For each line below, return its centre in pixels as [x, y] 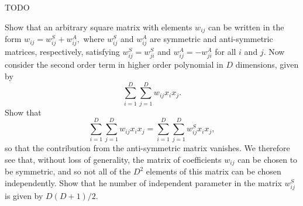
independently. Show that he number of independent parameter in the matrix [143, 183]
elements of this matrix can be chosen [214, 171]
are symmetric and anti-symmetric [211, 39]
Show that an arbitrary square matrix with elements [99, 27]
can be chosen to [268, 159]
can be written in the [246, 27]
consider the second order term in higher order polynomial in [114, 64]
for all [225, 52]
